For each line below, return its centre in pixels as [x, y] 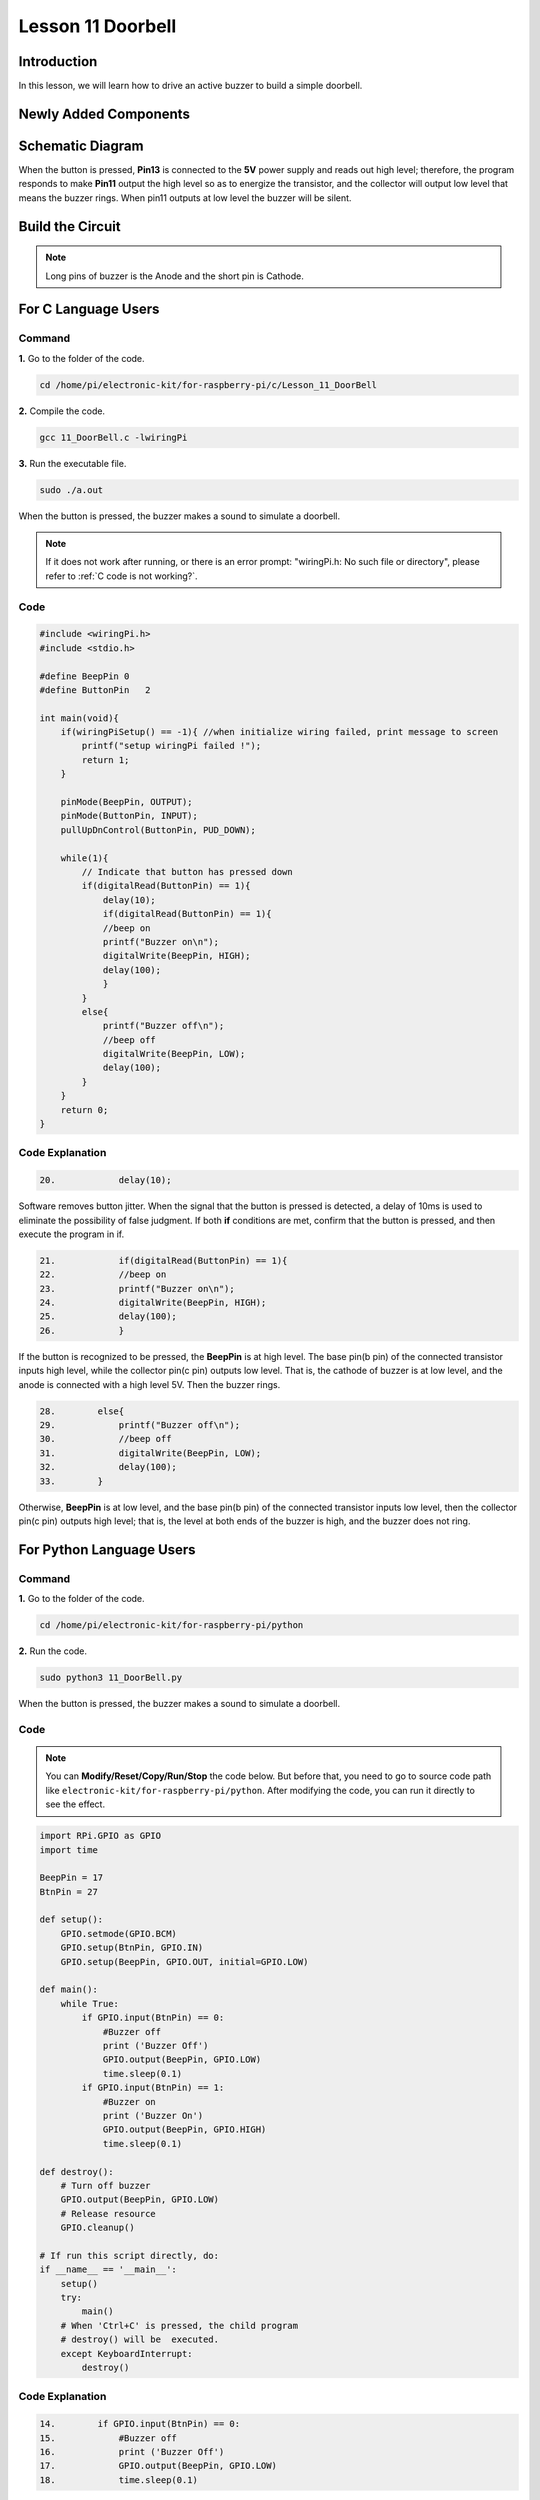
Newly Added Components [104, 113]
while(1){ [84, 858]
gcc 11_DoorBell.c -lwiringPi [113, 437]
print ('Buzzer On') [153, 2115]
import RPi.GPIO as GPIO [100, 1836]
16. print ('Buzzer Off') [132, 2451]
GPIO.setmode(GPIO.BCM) [118, 1933]
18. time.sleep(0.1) [119, 2479]
